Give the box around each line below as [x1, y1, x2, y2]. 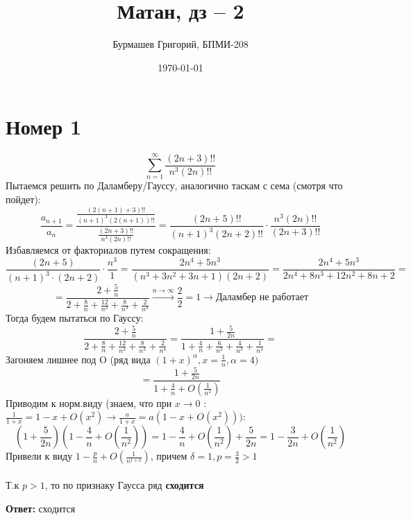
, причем [150, 449, 187, 463]
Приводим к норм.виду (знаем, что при [6, 395, 172, 410]
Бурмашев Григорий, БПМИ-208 [112, 37, 249, 51]
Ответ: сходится [6, 501, 76, 515]
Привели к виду [6, 449, 73, 463]
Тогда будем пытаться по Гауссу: [6, 311, 144, 325]
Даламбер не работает [215, 293, 309, 303]
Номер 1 [6, 112, 82, 141]
